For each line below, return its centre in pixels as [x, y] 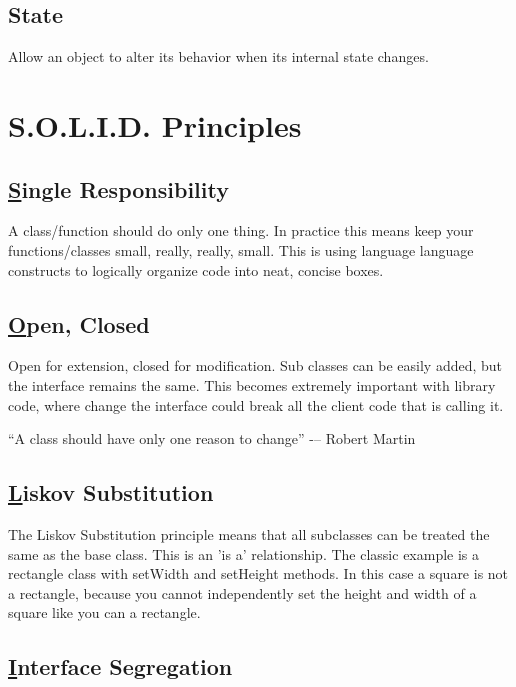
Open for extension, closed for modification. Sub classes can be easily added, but [255, 365]
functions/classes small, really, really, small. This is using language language [241, 249]
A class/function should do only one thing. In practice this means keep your [241, 230]
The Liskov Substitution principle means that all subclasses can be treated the [249, 533]
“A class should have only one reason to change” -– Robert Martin [212, 438]
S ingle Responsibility [118, 188]
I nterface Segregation [120, 666]
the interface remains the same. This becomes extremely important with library [252, 384]
